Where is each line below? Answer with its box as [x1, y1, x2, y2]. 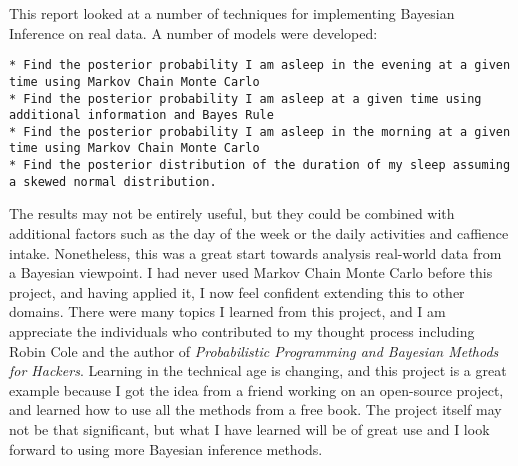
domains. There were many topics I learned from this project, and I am [9, 301, 446, 322]
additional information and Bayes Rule [9, 108, 274, 123]
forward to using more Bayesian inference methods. [9, 438, 323, 459]
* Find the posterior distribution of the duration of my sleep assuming [9, 158, 511, 173]
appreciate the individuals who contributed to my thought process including [9, 321, 475, 341]
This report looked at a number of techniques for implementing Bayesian [9, 3, 455, 23]
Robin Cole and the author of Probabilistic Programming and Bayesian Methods [9, 340, 499, 361]
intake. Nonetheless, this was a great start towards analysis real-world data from [9, 242, 502, 263]
